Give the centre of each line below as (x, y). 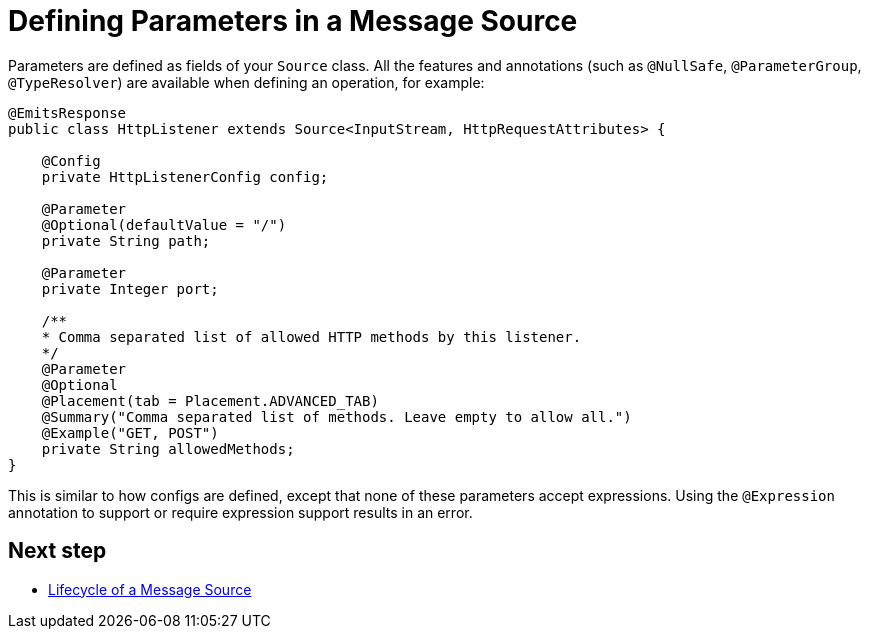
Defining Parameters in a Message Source (293, 21)
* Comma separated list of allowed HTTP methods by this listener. (311, 336)
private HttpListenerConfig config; (185, 176)
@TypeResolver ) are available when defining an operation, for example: (246, 82)
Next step (57, 551)
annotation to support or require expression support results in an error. (240, 512)
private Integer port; (130, 288)
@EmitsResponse (67, 112)
